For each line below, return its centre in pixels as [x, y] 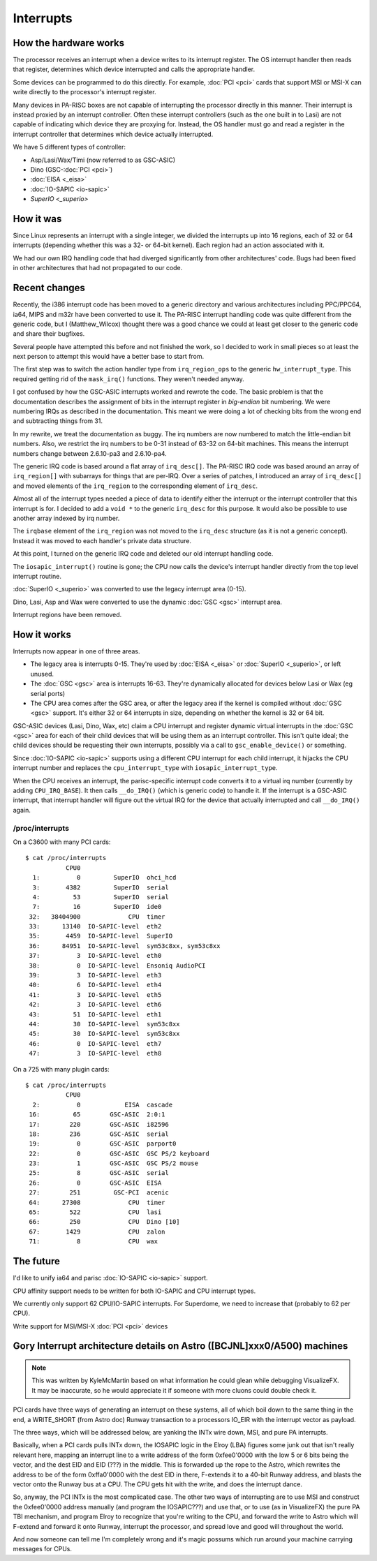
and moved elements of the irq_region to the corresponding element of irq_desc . [135, 486]
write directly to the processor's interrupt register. [84, 92]
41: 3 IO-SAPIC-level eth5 [95, 994]
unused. [42, 674]
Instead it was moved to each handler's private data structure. [102, 540]
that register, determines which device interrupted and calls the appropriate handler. [134, 69]
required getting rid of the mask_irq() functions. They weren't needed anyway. [128, 379]
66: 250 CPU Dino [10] [105, 1222]
